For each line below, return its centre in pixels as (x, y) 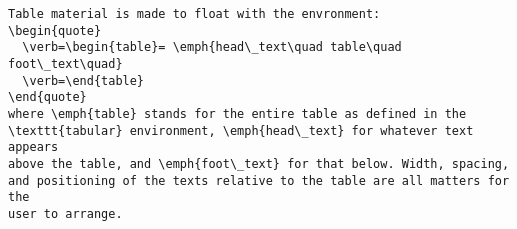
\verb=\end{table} (83, 80)
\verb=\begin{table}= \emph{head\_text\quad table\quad (212, 47)
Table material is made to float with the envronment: (194, 14)
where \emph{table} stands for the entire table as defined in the (237, 113)
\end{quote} (47, 97)
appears (33, 147)
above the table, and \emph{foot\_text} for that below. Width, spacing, (259, 163)
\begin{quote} (55, 30)
